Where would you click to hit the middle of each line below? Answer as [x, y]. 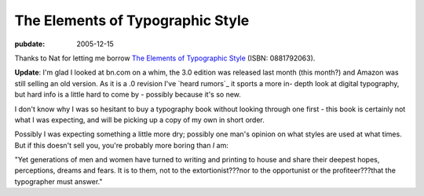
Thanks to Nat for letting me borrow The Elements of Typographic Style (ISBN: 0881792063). [165, 58]
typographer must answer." [58, 181]
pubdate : [30, 44]
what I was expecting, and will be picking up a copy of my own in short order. [139, 120]
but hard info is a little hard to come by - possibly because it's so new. [128, 95]
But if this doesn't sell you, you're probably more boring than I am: [122, 145]
